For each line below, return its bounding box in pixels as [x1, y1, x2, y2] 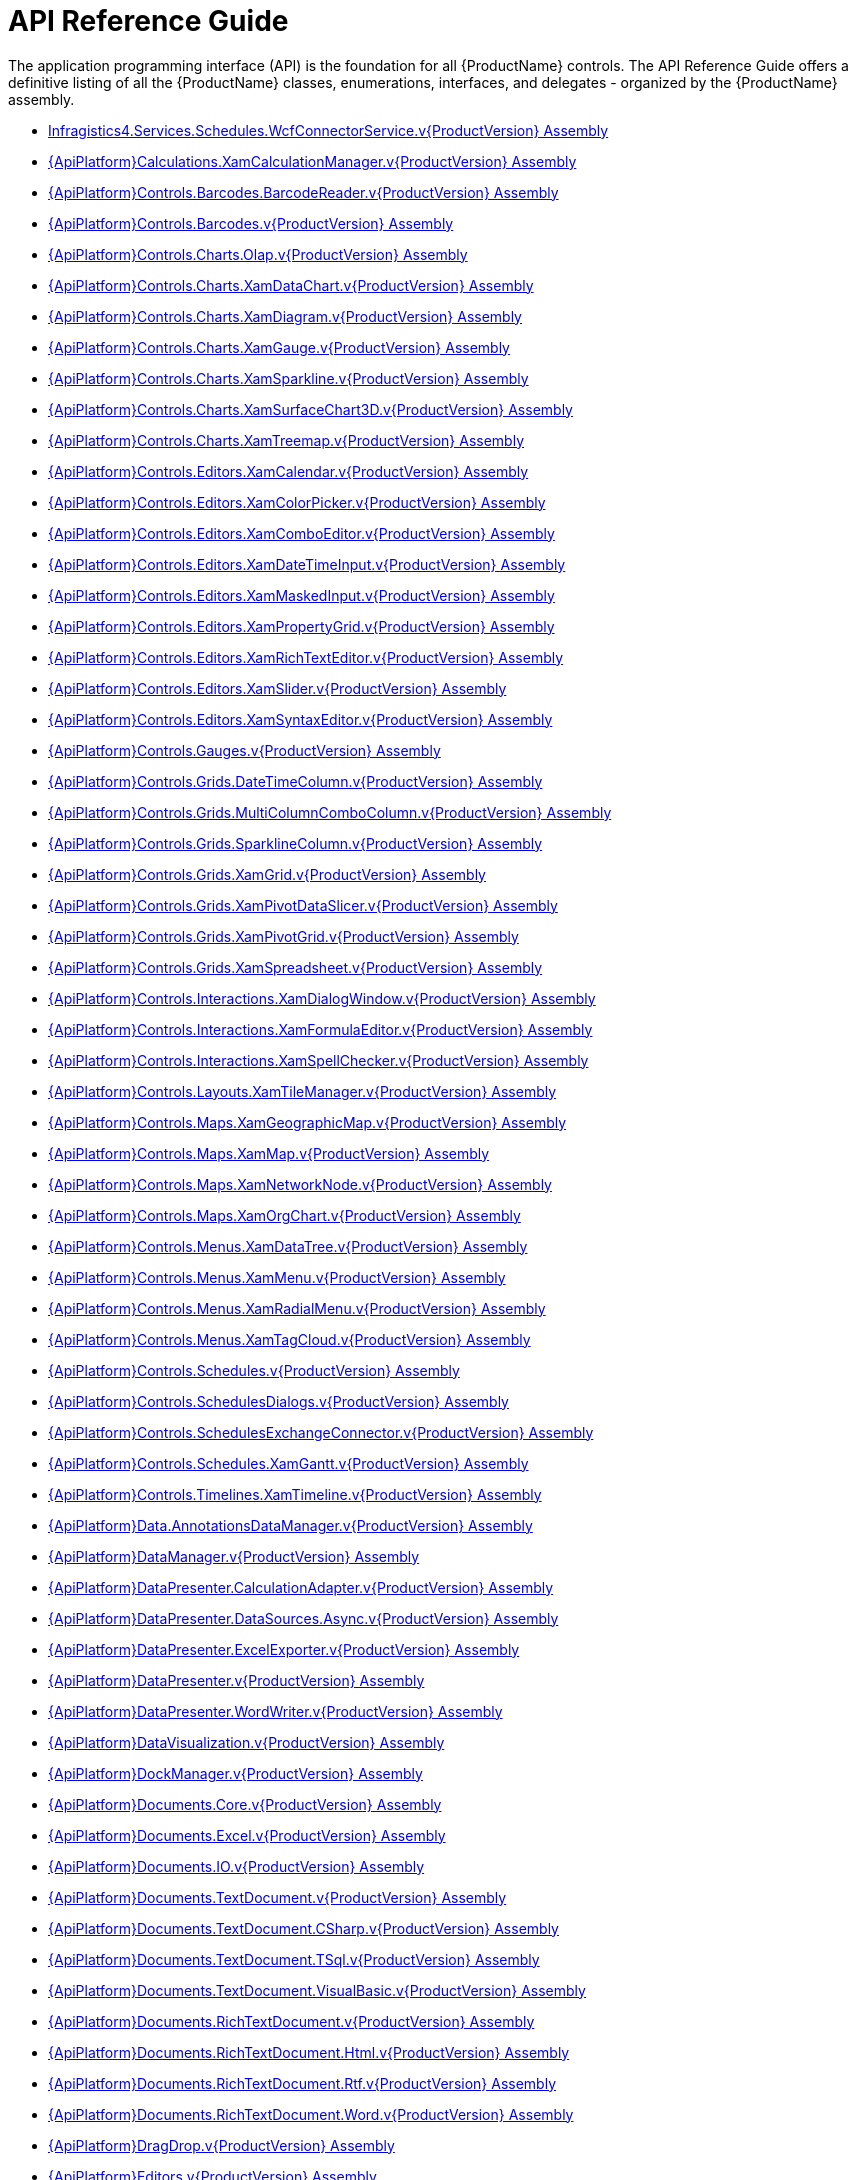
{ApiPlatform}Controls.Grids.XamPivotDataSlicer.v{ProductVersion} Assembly [48, 896, 558, 914]
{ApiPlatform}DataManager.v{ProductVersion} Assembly [48, 1547, 420, 1565]
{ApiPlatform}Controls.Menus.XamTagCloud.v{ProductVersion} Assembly [48, 1330, 531, 1348]
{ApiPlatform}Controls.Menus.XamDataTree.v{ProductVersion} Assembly [48, 1237, 528, 1255]
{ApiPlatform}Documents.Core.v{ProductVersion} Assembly [48, 1795, 442, 1813]
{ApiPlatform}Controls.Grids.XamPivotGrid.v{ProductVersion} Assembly [48, 927, 519, 945]
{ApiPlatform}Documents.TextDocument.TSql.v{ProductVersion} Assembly [48, 1950, 540, 1968]
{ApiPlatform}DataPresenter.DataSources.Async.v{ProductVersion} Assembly [48, 1609, 559, 1627]
